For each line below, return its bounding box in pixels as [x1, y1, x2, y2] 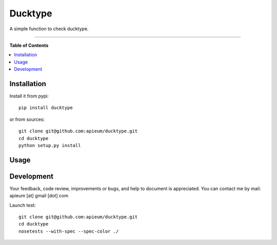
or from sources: [9, 116, 45, 122]
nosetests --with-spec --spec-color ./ [18, 228, 119, 234]
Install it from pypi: [9, 93, 49, 99]
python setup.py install [18, 142, 81, 148]
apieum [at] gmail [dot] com [9, 193, 69, 199]
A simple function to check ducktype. [9, 26, 89, 32]
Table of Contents [9, 42, 49, 48]
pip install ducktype [18, 105, 73, 111]
